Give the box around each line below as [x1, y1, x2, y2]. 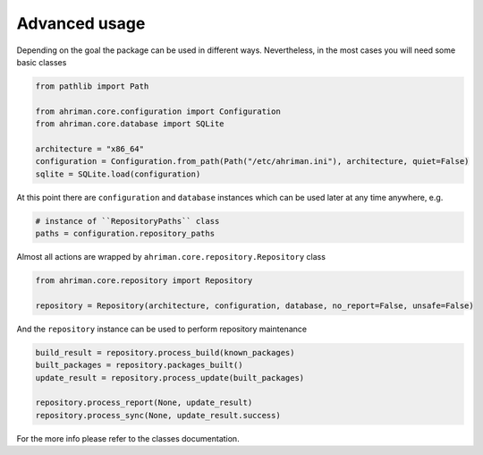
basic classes [16, 56, 67, 67]
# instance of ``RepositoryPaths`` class [35, 216, 220, 226]
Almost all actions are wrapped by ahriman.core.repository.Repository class [16, 252, 326, 262]
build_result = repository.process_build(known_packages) [35, 348, 295, 357]
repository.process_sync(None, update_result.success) [35, 410, 281, 420]
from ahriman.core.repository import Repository [35, 275, 253, 286]
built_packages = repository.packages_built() [35, 360, 243, 371]
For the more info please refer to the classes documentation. [16, 433, 241, 443]
